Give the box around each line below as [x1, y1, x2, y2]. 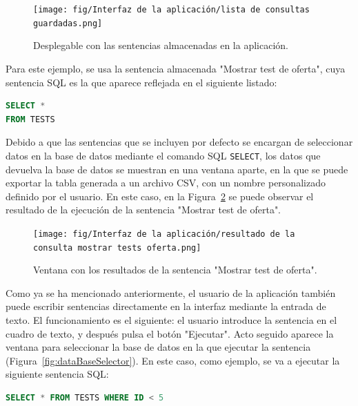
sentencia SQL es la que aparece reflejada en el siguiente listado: [6, 75, 277, 89]
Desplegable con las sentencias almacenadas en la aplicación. [33, 38, 288, 52]
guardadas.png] [33, 18, 103, 28]
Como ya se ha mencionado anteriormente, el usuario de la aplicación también [6, 285, 336, 300]
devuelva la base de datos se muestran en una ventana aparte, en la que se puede [6, 162, 348, 176]
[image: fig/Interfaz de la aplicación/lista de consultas [33, 5, 310, 14]
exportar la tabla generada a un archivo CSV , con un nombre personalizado [6, 175, 326, 190]
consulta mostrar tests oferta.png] [33, 242, 201, 253]
